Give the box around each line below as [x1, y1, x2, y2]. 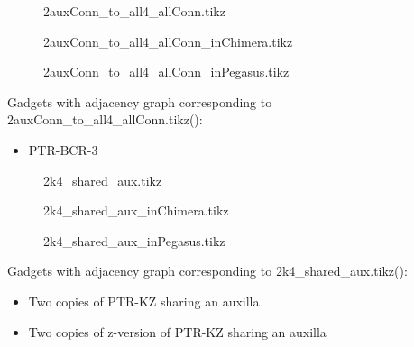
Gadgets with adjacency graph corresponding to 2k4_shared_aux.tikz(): [7, 261, 408, 280]
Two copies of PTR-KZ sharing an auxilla [28, 291, 260, 310]
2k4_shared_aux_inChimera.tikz [43, 201, 229, 220]
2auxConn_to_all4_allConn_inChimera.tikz [43, 32, 293, 50]
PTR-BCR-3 [28, 140, 98, 159]
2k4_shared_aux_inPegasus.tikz [43, 231, 225, 250]
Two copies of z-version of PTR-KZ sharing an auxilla [28, 322, 327, 341]
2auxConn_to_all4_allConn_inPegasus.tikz [43, 62, 290, 81]
